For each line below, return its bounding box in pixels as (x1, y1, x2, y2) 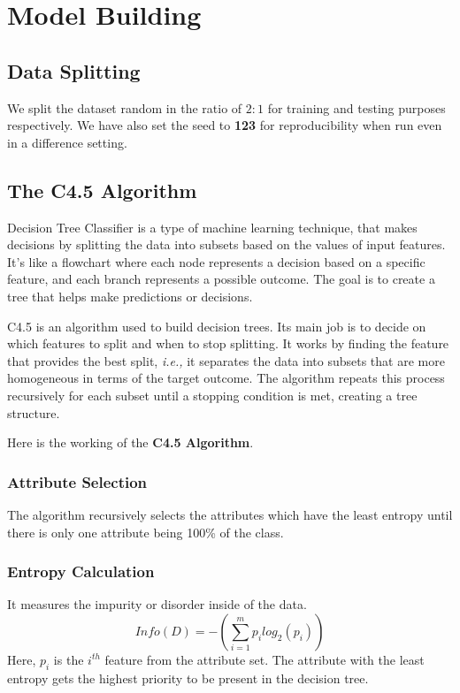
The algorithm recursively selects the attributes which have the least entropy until (7, 505, 453, 523)
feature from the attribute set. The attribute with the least (104, 650, 425, 668)
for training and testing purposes (267, 98, 446, 117)
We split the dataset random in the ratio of (7, 98, 242, 117)
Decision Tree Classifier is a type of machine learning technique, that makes (7, 217, 418, 236)
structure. (7, 403, 60, 422)
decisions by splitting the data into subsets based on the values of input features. (7, 235, 446, 254)
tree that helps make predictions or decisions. (7, 286, 253, 305)
